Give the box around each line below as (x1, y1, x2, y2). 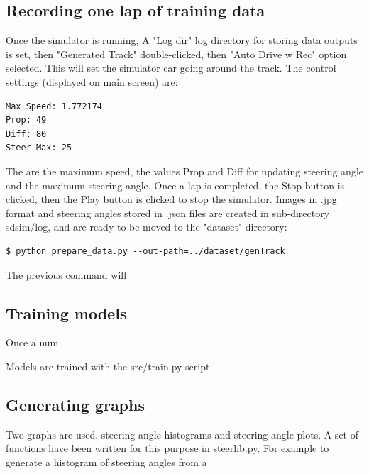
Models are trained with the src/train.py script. (6, 358, 213, 373)
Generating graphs (6, 393, 145, 415)
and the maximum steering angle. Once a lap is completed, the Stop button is (6, 177, 345, 192)
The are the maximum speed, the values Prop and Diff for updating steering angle (6, 163, 363, 178)
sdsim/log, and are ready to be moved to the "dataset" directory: (6, 219, 287, 234)
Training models (6, 302, 127, 324)
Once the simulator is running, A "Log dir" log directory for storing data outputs (6, 33, 358, 48)
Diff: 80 (6, 128, 47, 139)
